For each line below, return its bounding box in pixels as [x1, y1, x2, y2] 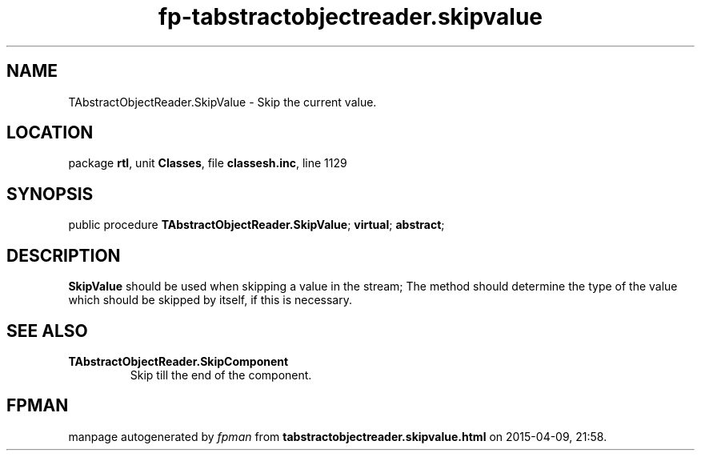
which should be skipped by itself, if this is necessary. [68, 293, 352, 307]
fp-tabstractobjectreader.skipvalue [158, 3, 543, 30]
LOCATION [6, 122, 94, 143]
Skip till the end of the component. [130, 367, 312, 382]
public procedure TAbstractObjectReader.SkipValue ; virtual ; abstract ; [68, 218, 445, 232]
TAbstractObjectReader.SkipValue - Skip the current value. [68, 94, 377, 109]
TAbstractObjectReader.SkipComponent [68, 354, 289, 368]
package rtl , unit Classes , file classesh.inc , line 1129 [68, 156, 347, 170]
